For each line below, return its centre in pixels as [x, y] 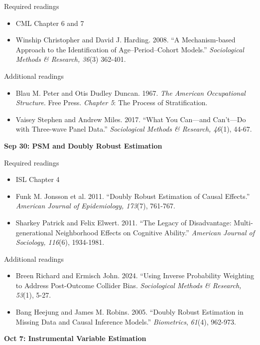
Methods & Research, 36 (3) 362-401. [71, 59]
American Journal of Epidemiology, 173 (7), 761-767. [95, 206]
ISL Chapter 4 [38, 179]
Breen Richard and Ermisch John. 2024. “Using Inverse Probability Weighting [135, 275]
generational [34, 232]
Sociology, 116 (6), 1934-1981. [60, 242]
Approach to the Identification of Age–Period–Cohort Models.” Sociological [130, 49]
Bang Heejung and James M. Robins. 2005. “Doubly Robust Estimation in [130, 312]
